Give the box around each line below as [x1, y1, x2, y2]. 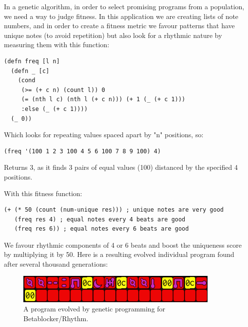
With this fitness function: [4, 188, 82, 198]
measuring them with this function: [4, 39, 110, 50]
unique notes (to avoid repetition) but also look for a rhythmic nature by [4, 30, 222, 40]
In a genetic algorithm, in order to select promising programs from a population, [4, 1, 245, 11]
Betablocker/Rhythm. [23, 313, 89, 323]
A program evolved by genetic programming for [23, 304, 166, 314]
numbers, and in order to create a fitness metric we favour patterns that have [4, 20, 235, 31]
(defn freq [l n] [4, 57, 60, 65]
